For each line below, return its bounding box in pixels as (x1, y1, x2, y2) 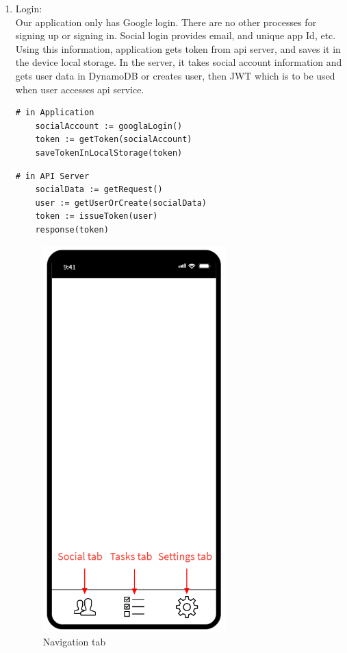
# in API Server (15, 171, 90, 181)
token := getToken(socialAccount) (35, 134, 192, 145)
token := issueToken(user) (35, 211, 158, 222)
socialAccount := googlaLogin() (35, 121, 183, 131)
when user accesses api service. (15, 82, 144, 96)
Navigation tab (42, 634, 106, 649)
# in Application (15, 108, 94, 118)
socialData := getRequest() (35, 185, 163, 195)
